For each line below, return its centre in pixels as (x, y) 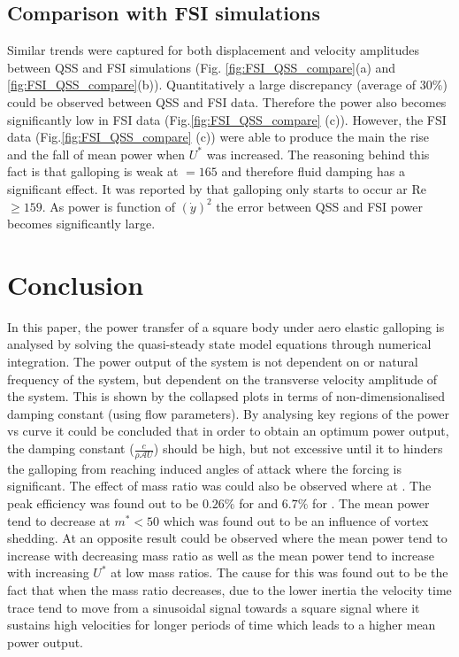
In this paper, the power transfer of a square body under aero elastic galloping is (226, 326)
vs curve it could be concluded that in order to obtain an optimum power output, (228, 431)
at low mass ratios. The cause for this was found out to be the (279, 572)
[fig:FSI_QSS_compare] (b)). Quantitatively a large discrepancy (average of (212, 85)
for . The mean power (371, 503)
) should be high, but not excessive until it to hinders (298, 448)
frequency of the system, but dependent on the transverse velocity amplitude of (222, 379)
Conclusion (76, 284)
